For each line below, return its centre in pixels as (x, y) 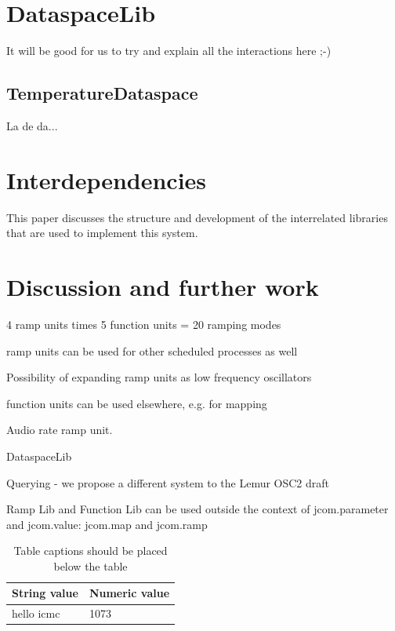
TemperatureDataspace (102, 93)
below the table (91, 565)
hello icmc (36, 613)
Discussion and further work (163, 287)
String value (45, 593)
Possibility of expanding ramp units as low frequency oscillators (159, 377)
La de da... (32, 125)
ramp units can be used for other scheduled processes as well (152, 350)
